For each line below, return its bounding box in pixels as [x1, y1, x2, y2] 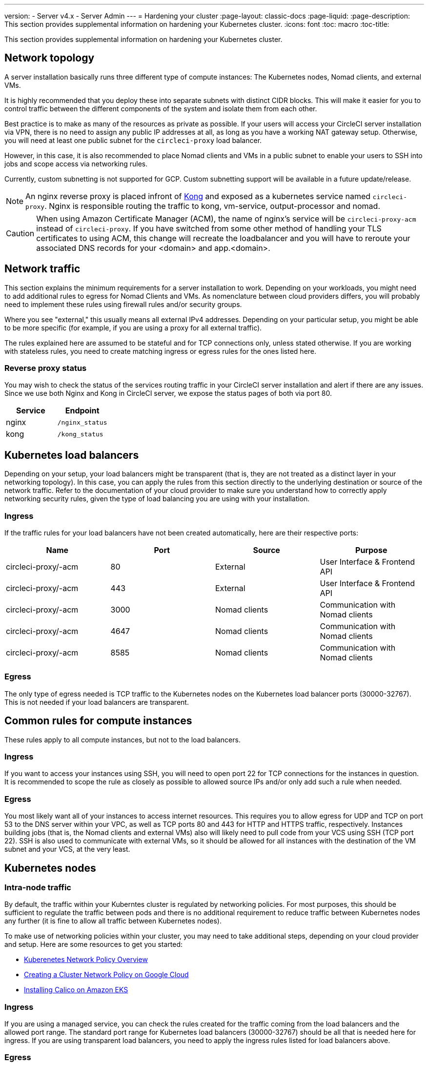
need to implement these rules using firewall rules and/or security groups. [4, 300, 242, 308]
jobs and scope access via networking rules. [4, 159, 148, 168]
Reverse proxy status [4, 363, 87, 373]
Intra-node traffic [4, 882, 71, 892]
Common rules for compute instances [4, 715, 192, 727]
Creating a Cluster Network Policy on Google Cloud [24, 970, 189, 979]
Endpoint [65, 406, 100, 416]
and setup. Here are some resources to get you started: [4, 940, 183, 949]
